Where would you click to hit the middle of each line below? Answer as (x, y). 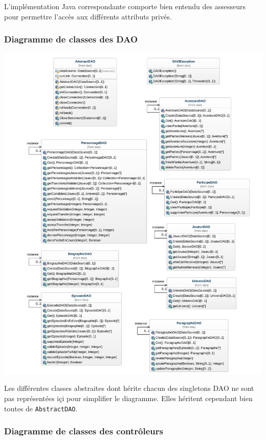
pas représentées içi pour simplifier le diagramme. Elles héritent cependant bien (128, 398)
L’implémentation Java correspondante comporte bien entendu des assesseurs (125, 6)
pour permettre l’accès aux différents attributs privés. (88, 16)
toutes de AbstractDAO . (41, 408)
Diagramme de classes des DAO (71, 39)
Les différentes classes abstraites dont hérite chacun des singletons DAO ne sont (129, 388)
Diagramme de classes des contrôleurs (84, 431)
